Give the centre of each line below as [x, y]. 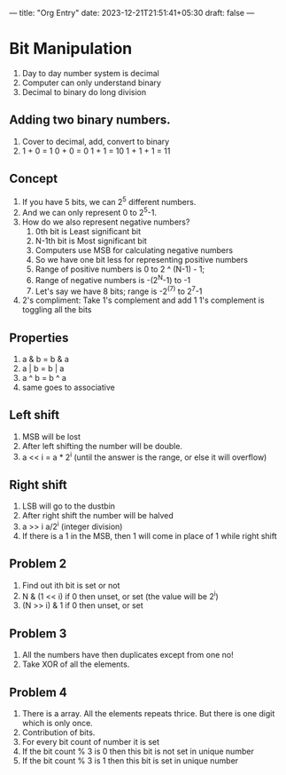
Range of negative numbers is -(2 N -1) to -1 [113, 279]
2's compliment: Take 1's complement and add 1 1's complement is [143, 300]
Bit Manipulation [71, 49]
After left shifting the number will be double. [102, 446]
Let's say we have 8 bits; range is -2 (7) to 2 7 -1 [119, 290]
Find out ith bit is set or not [71, 585]
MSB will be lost [51, 436]
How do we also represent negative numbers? [106, 222]
